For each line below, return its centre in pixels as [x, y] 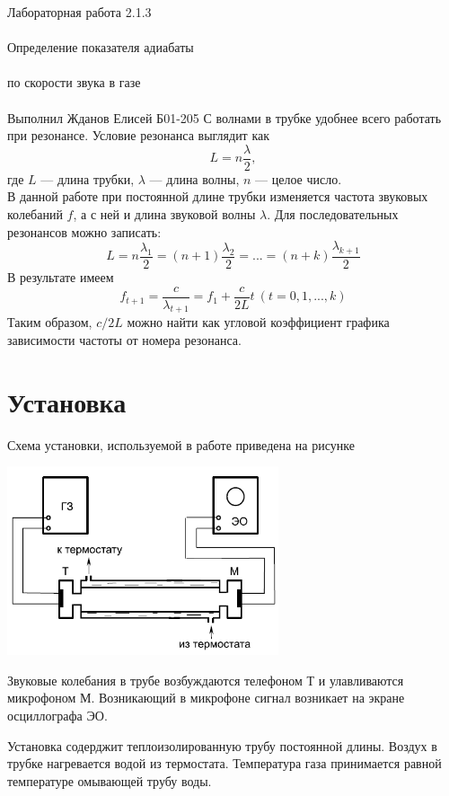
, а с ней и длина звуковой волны [164, 214]
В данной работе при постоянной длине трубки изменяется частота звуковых [218, 196]
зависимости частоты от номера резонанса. [124, 340]
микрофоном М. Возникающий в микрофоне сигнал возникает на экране [206, 698]
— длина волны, [194, 178]
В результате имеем [61, 277]
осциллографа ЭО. [57, 715]
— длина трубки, [88, 178]
